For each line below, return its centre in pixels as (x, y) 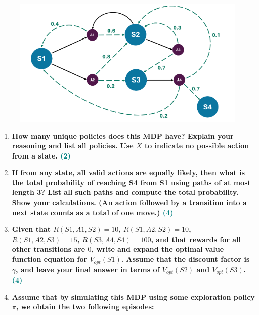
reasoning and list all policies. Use (73, 146)
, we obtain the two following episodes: (85, 307)
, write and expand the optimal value (158, 249)
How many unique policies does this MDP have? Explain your (123, 135)
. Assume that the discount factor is (185, 259)
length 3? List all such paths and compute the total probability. (125, 192)
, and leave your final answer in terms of (88, 269)
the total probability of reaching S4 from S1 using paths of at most (131, 182)
